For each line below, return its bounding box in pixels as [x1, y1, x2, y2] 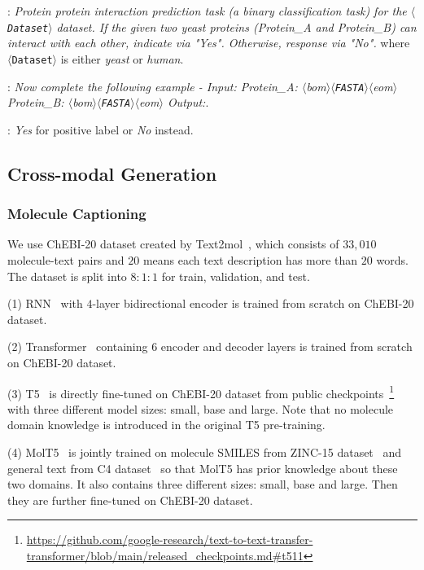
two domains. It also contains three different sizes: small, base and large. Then [7, 476, 398, 493]
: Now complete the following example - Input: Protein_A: [7, 77, 298, 94]
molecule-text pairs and [7, 252, 125, 268]
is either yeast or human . [60, 50, 184, 67]
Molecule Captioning [7, 204, 146, 224]
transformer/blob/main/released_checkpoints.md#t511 [26, 546, 304, 563]
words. [376, 252, 409, 268]
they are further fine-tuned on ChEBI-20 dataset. [7, 491, 253, 508]
